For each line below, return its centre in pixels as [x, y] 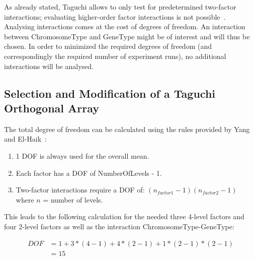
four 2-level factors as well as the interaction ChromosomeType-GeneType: [119, 226]
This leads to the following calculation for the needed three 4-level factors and [124, 216]
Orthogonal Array [52, 108]
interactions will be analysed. [49, 66]
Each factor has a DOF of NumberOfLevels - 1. [89, 173]
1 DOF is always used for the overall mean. [82, 155]
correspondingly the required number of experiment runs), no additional [115, 56]
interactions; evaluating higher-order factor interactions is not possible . [115, 16]
